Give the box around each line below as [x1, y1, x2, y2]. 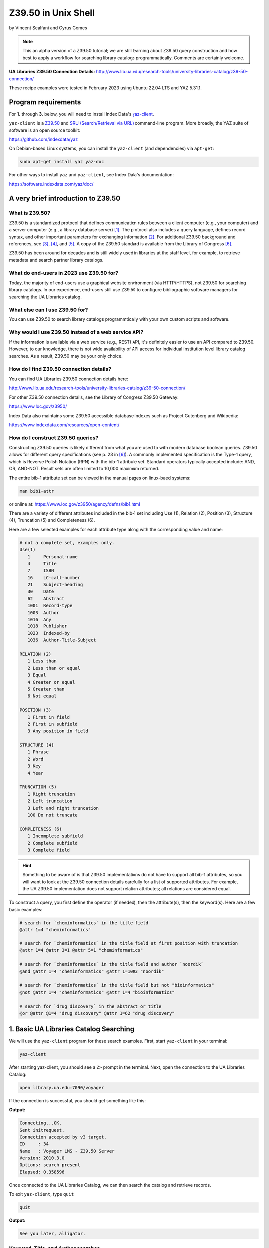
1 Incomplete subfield [27, 833, 83, 839]
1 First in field [27, 714, 70, 720]
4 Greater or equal [27, 679, 75, 685]
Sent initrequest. [19, 1127, 65, 1133]
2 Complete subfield [27, 840, 78, 846]
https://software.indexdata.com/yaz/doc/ [9, 181, 94, 187]
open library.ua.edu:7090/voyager [19, 1085, 104, 1090]
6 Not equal [27, 693, 57, 699]
